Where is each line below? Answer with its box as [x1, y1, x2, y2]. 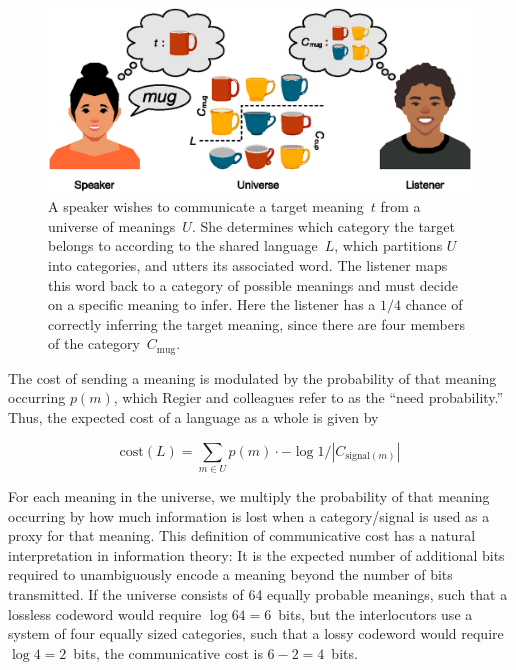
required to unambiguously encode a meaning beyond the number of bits [8, 564, 453, 585]
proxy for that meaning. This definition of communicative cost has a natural [8, 525, 476, 546]
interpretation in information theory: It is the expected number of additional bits [8, 544, 505, 565]
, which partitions [334, 235, 443, 256]
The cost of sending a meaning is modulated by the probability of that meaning [8, 367, 497, 388]
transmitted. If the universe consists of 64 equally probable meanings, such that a [8, 583, 508, 604]
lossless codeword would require [8, 603, 202, 624]
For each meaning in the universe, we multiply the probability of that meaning [8, 485, 490, 506]
